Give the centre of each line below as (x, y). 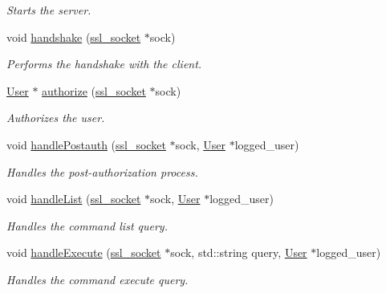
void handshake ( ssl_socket (74, 37)
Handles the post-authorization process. (102, 171)
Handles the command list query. (87, 225)
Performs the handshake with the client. (104, 64)
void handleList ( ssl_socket (74, 199)
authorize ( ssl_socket (94, 90)
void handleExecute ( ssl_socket (84, 252)
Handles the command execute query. (98, 279)
